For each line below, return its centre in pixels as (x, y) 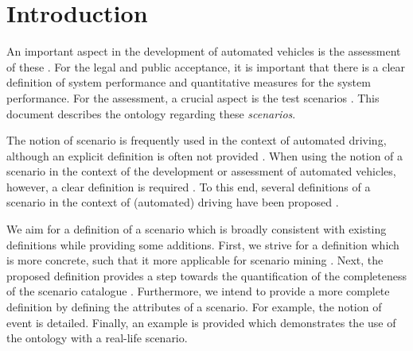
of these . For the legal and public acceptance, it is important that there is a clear (206, 66)
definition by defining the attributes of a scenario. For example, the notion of (194, 307)
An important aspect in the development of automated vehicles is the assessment (204, 51)
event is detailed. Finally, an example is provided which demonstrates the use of (201, 322)
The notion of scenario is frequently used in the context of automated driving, (197, 140)
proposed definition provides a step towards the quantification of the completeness (207, 275)
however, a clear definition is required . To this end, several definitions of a (189, 186)
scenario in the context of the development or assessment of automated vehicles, (201, 171)
